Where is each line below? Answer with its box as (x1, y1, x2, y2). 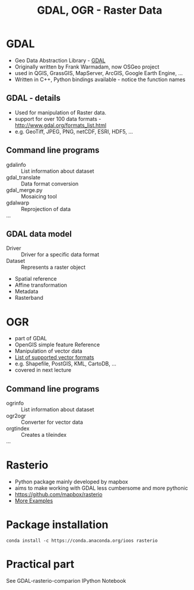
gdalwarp (6, 199, 30, 206)
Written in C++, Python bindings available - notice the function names (14, 76, 186, 83)
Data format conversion (21, 180, 79, 187)
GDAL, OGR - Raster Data (37, 4, 163, 17)
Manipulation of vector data (14, 347, 82, 355)
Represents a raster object (21, 263, 86, 271)
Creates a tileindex (21, 431, 67, 439)
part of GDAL (14, 335, 47, 342)
